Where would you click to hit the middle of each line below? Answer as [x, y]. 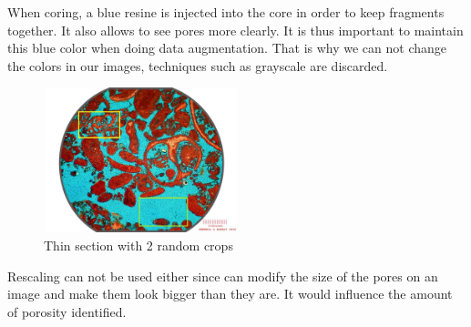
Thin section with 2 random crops [138, 245]
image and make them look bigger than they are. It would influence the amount [230, 294]
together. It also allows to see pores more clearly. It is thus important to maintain [235, 30]
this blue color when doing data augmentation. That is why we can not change [227, 48]
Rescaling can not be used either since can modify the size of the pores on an [223, 276]
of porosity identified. [67, 311]
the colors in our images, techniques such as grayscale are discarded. [198, 65]
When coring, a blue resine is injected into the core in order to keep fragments [226, 12]
